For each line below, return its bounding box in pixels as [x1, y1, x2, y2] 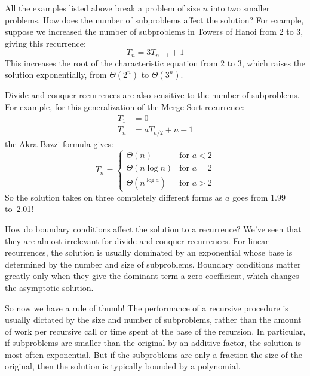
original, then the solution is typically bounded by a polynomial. [5, 360, 241, 372]
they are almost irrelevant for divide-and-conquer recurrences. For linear [5, 234, 269, 247]
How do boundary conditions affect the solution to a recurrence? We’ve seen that [5, 222, 302, 235]
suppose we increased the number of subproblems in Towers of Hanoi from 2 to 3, [5, 25, 303, 38]
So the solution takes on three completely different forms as [5, 190, 223, 203]
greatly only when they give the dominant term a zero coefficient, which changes [5, 269, 299, 282]
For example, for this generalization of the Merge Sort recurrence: [5, 101, 245, 113]
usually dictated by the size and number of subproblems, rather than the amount [5, 313, 302, 326]
